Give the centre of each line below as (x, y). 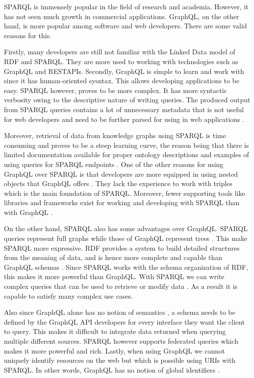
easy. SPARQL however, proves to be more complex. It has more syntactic (115, 90)
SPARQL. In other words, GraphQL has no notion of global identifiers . (112, 369)
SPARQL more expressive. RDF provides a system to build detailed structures (122, 248)
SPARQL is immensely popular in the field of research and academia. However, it (126, 6)
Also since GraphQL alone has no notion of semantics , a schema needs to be (120, 312)
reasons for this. (28, 35)
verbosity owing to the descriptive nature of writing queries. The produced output (127, 100)
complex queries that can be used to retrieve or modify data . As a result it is (121, 286)
